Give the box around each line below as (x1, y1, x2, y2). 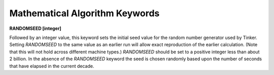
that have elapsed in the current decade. (9, 63, 94, 69)
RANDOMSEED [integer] (9, 25, 62, 31)
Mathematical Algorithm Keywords (9, 8, 160, 19)
